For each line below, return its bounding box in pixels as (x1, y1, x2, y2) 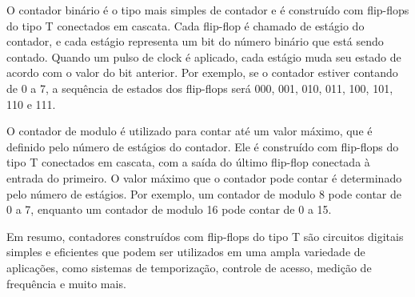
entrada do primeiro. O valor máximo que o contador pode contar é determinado (6, 169, 402, 186)
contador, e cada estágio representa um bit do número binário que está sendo (6, 33, 384, 50)
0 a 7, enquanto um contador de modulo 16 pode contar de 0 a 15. (6, 201, 332, 218)
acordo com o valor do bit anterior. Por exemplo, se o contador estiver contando (6, 64, 398, 81)
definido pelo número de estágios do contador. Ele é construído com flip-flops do (6, 138, 399, 155)
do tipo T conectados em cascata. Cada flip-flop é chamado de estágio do (6, 17, 365, 34)
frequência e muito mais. (6, 275, 126, 291)
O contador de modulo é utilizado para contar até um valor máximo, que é (6, 122, 373, 139)
